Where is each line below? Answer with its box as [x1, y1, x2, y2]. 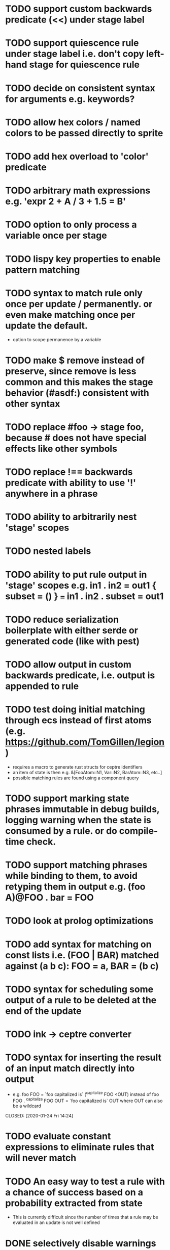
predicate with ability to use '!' [5, 477, 137, 489]
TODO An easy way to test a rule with [5, 1176, 165, 1187]
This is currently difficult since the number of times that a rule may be [12, 1214, 158, 1220]
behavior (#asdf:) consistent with [5, 387, 150, 398]
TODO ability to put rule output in [5, 569, 147, 580]
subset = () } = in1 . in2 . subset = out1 [5, 590, 164, 602]
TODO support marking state [5, 793, 129, 804]
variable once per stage [5, 230, 108, 241]
